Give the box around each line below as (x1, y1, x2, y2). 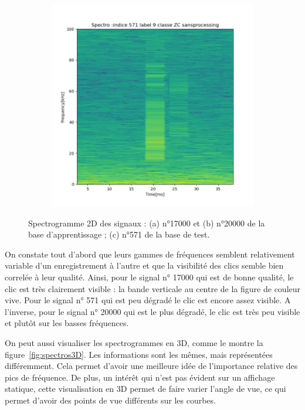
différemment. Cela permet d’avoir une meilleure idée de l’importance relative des (5, 360, 298, 372)
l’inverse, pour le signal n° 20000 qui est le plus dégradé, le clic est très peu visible (5, 305, 300, 317)
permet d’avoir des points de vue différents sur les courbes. (5, 394, 216, 406)
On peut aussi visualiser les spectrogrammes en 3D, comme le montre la (5, 336, 263, 348)
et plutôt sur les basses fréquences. (5, 317, 129, 329)
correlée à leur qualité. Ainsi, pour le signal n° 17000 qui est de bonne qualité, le (5, 270, 294, 283)
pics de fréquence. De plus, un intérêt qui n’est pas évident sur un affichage (5, 371, 275, 383)
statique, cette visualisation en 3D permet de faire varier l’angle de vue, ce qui (5, 382, 286, 395)
